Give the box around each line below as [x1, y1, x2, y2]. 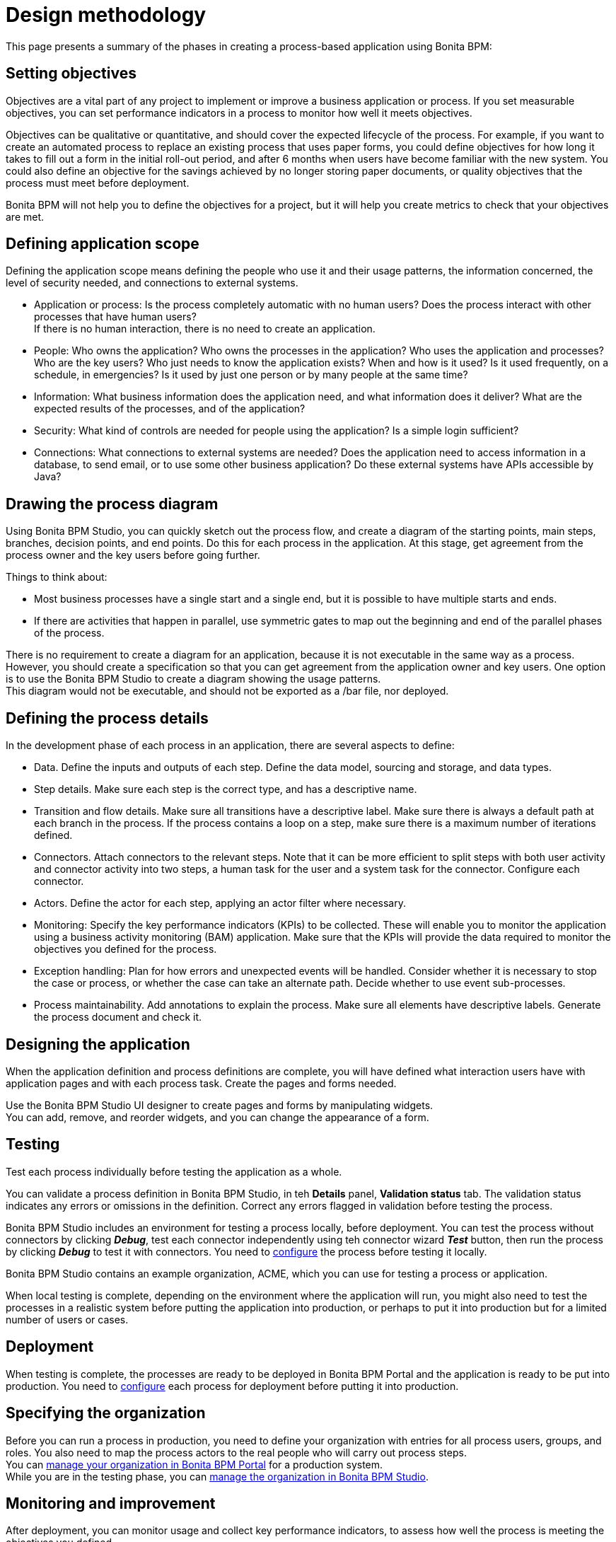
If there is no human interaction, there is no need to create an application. [34, 323, 376, 335]
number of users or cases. [6, 1313, 129, 1326]
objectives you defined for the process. [34, 943, 217, 956]
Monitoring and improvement [6, 1494, 216, 1512]
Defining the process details [6, 709, 209, 727]
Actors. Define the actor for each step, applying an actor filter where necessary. [34, 897, 407, 910]
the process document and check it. [34, 1011, 202, 1024]
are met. [6, 210, 45, 223]
